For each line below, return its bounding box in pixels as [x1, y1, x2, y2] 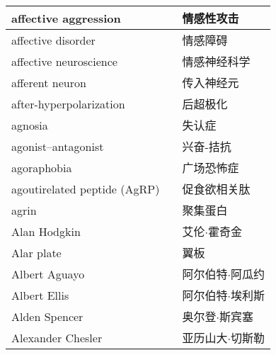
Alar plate [11, 244, 62, 261]
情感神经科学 [182, 53, 251, 69]
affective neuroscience [11, 52, 117, 69]
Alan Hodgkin [11, 222, 81, 240]
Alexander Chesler [11, 329, 103, 346]
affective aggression [11, 9, 121, 26]
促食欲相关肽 [182, 181, 251, 197]
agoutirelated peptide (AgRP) [11, 180, 160, 197]
